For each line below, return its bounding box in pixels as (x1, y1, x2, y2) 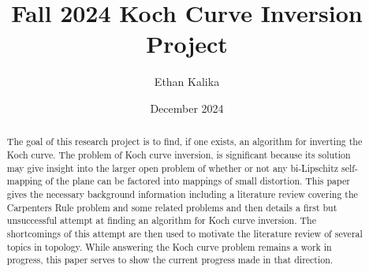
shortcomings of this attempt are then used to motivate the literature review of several (6, 226, 363, 240)
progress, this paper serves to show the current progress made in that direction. (6, 253, 334, 266)
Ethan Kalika (154, 73, 220, 90)
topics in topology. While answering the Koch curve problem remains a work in (6, 240, 332, 253)
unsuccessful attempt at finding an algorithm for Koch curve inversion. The (6, 214, 316, 227)
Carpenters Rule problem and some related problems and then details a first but (6, 200, 337, 214)
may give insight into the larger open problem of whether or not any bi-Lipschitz (6, 161, 339, 174)
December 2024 (150, 99, 224, 116)
